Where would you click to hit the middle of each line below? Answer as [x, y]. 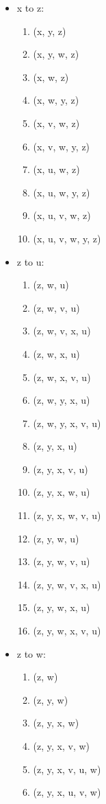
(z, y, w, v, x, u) [67, 584]
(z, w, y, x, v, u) [67, 423]
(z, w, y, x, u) [62, 400]
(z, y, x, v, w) [62, 746]
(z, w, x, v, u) [62, 377]
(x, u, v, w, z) [62, 215]
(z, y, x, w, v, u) [67, 515]
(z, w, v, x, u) [62, 331]
